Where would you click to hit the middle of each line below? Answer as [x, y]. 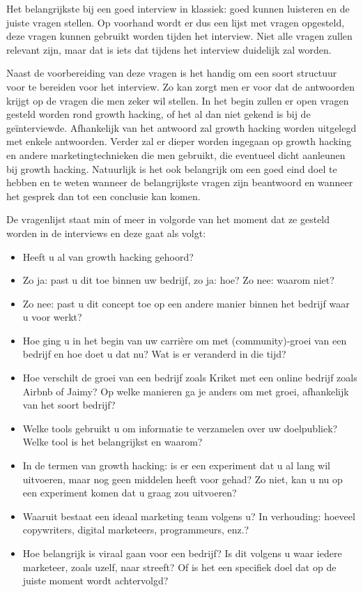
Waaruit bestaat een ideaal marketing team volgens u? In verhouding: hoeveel [189, 516]
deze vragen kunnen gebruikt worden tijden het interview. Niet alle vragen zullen [179, 36]
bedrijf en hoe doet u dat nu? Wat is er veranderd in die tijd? [154, 354]
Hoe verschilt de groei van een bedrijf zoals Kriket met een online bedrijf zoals [190, 378]
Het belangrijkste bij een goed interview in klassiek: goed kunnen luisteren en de [178, 8]
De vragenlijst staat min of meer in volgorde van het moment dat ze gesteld [168, 219]
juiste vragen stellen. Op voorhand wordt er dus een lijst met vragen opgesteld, [176, 22]
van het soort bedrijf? [69, 405]
